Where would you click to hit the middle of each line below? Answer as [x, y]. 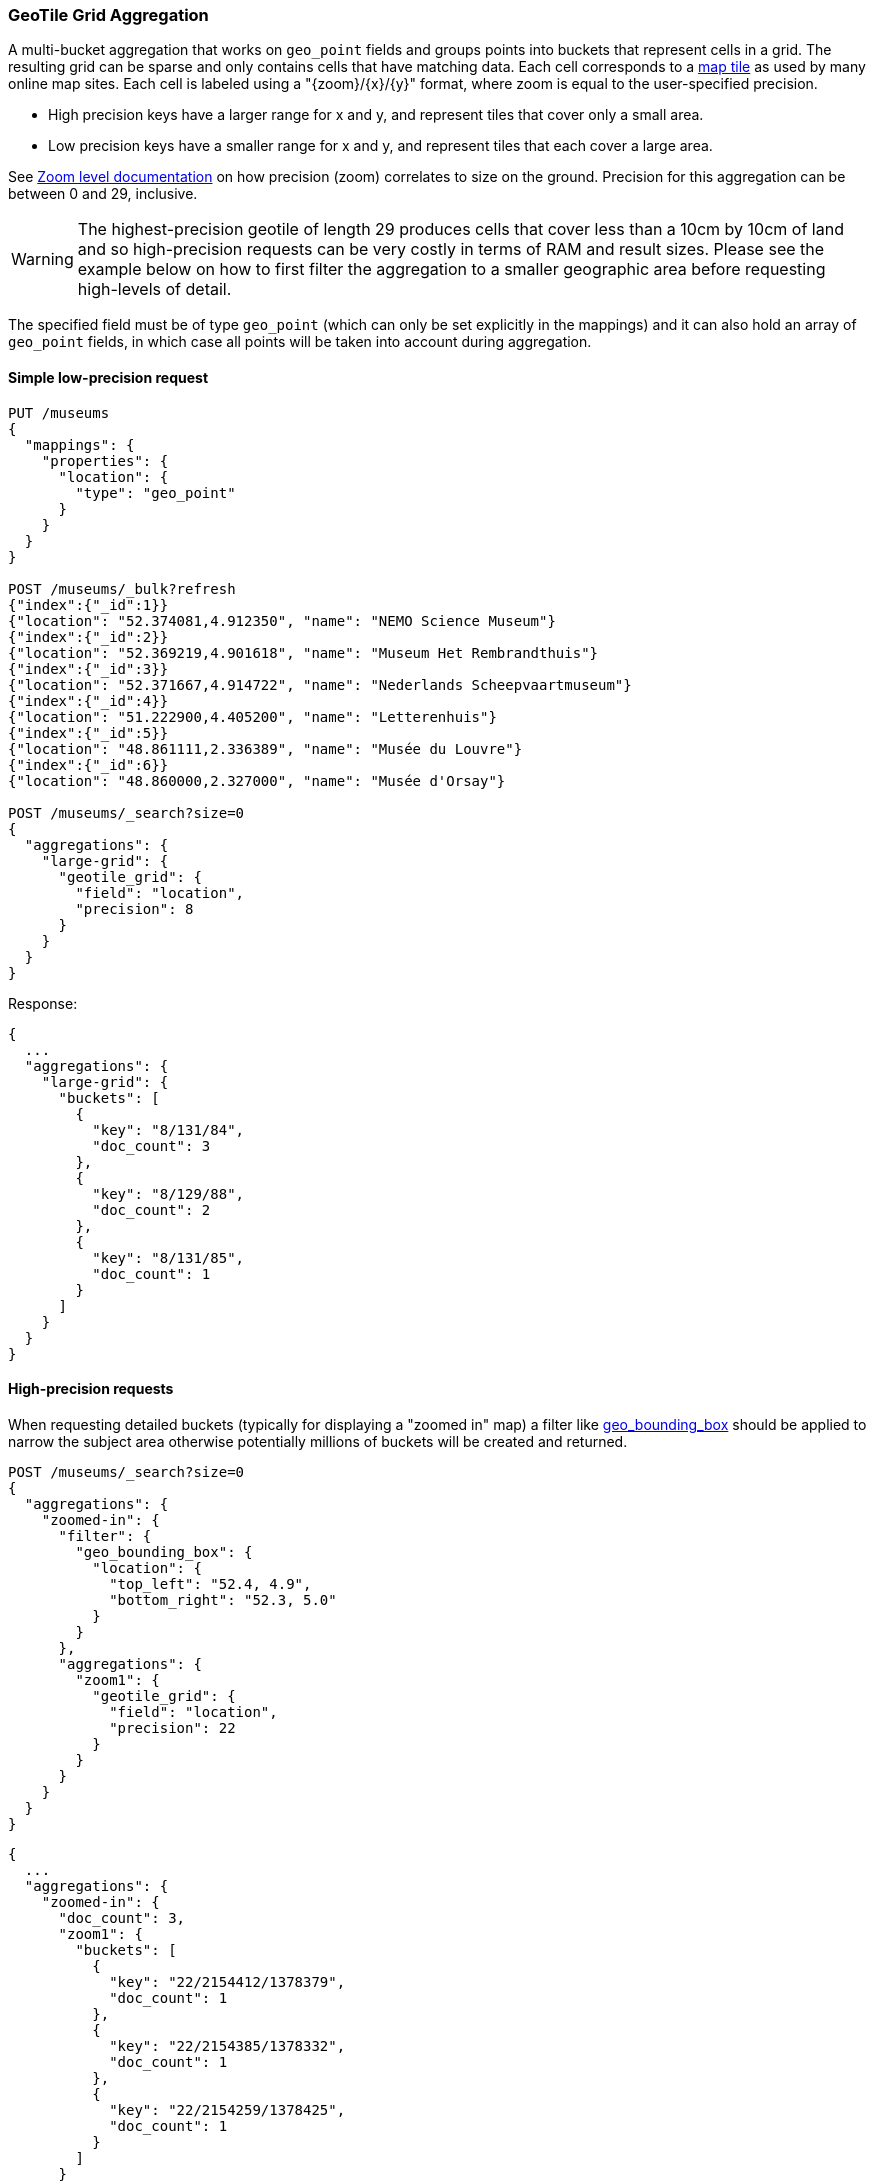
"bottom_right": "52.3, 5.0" [223, 1599]
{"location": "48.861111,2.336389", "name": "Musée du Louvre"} [265, 748]
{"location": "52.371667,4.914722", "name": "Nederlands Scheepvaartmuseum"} [320, 684]
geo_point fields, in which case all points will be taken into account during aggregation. [300, 342]
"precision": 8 [134, 908]
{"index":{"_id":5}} [88, 732]
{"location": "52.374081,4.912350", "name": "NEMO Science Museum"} [282, 620]
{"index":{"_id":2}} [88, 636]
